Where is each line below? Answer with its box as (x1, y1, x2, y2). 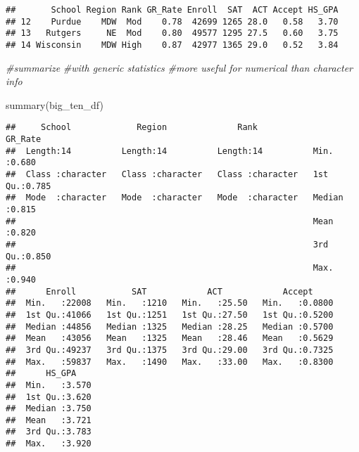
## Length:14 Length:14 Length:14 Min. (6, 146, 334, 156)
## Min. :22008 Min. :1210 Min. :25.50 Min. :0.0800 (6, 298, 334, 309)
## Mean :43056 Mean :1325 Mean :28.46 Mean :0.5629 (6, 333, 334, 344)
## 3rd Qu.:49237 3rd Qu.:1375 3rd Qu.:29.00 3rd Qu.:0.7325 (6, 344, 334, 355)
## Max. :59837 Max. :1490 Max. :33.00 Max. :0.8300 (6, 356, 334, 367)
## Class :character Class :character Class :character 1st (6, 169, 329, 180)
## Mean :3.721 (6, 415, 92, 425)
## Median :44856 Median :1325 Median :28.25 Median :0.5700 (6, 321, 334, 332)
